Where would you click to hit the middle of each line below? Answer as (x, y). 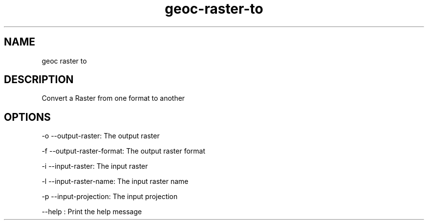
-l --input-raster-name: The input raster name (115, 181)
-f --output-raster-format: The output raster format (124, 151)
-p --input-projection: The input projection (110, 197)
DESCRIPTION (39, 80)
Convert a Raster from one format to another (113, 98)
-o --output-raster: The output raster (101, 136)
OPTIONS (27, 117)
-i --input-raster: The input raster (95, 166)
